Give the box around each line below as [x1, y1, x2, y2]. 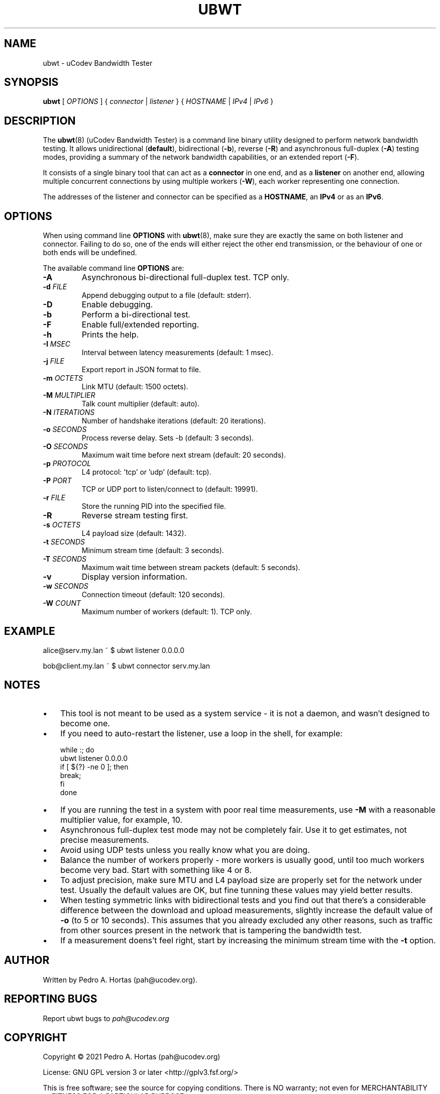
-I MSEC [43, 340, 71, 349]
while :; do [60, 745, 94, 754]
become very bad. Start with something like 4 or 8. [60, 864, 252, 875]
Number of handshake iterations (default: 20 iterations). [81, 416, 266, 425]
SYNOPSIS [4, 76, 59, 89]
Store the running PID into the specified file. [81, 502, 227, 511]
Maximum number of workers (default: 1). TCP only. [81, 607, 252, 616]
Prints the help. [81, 330, 139, 340]
